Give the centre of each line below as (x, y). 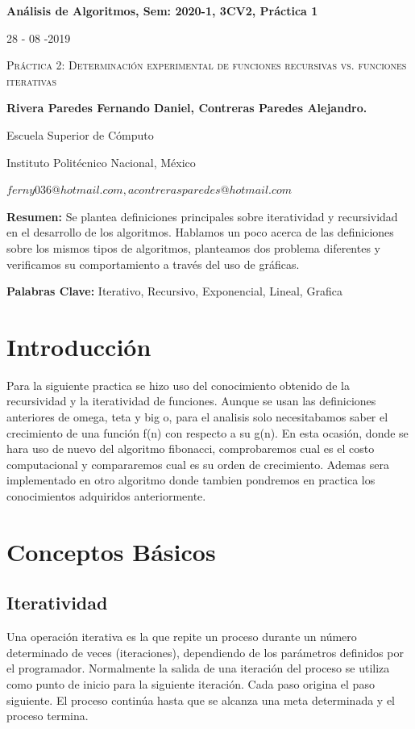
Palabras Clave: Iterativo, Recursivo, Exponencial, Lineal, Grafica (174, 291)
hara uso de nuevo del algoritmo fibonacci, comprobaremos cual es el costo (191, 448)
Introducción (79, 346)
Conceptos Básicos (111, 551)
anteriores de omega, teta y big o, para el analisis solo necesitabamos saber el (197, 417)
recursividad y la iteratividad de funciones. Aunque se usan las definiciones (191, 401)
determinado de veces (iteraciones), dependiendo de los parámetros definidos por (205, 652)
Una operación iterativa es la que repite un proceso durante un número (182, 637)
